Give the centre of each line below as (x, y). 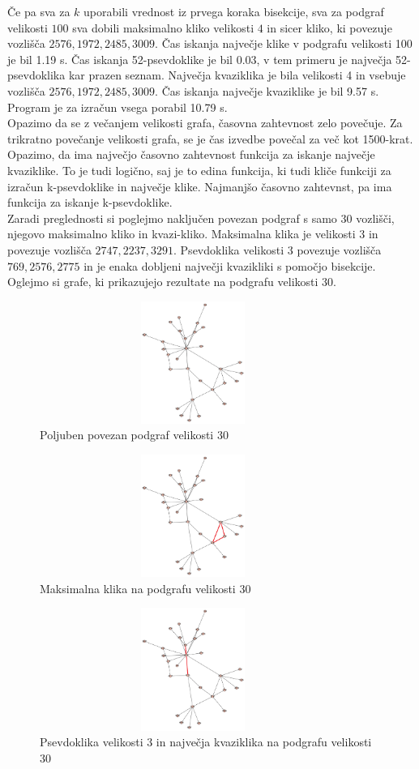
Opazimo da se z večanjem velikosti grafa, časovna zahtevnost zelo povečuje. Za (205, 123)
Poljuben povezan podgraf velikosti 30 (134, 435)
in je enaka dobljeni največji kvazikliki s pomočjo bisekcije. (230, 265)
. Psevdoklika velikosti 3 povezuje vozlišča (278, 249)
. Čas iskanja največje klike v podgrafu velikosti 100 (284, 43)
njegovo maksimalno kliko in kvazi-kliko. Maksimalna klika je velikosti (182, 234)
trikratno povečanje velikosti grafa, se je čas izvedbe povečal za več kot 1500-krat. (210, 138)
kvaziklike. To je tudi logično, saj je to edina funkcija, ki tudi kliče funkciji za (199, 170)
